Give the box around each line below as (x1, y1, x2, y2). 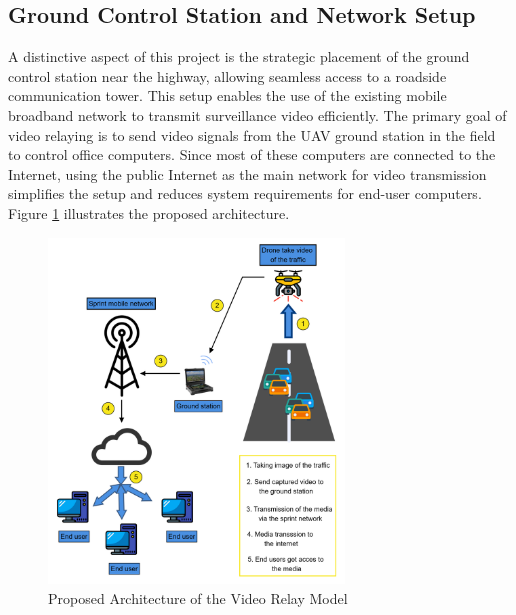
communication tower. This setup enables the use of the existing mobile (8, 85, 447, 106)
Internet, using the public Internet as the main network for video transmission (8, 163, 487, 184)
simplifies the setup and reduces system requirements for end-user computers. (8, 183, 482, 204)
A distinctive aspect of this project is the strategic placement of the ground (8, 46, 470, 67)
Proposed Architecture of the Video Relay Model (48, 588, 348, 609)
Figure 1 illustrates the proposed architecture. (8, 202, 290, 223)
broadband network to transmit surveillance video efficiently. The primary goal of (8, 104, 507, 125)
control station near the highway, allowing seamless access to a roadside (8, 65, 447, 86)
